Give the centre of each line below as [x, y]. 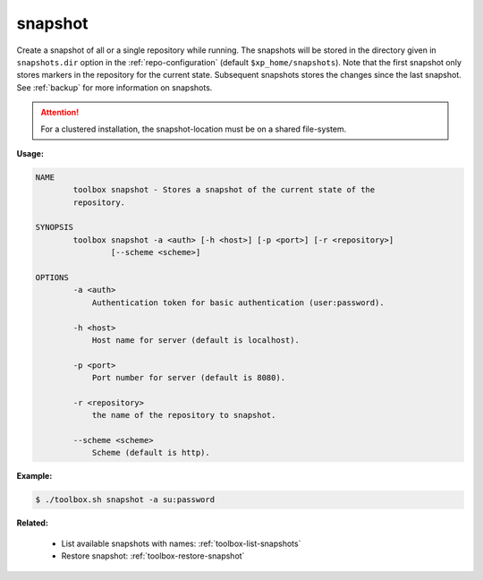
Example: [34, 476]
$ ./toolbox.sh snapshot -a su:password [125, 500]
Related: [33, 523]
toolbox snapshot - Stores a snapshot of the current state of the [224, 190]
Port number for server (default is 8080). [189, 378]
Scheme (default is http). [151, 453]
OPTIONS [52, 277]
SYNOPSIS [55, 227]
